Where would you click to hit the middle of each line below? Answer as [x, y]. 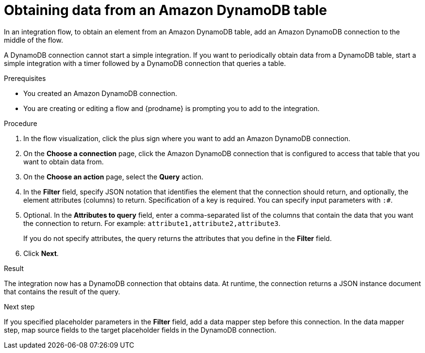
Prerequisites [25, 78]
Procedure [21, 123]
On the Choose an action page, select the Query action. [113, 176]
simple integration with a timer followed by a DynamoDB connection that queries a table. [145, 63]
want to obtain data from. [64, 161]
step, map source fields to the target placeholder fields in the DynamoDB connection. [140, 330]
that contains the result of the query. [62, 291]
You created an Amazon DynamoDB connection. [100, 93]
